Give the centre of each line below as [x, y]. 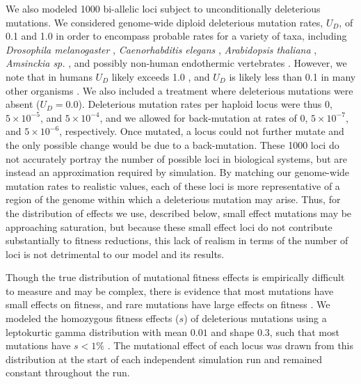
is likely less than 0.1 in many [292, 76]
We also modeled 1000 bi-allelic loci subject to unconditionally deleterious [163, 8]
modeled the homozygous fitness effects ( [93, 318]
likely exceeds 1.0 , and [161, 76]
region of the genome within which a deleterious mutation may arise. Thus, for [173, 199]
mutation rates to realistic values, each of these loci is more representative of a [173, 185]
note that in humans [49, 76]
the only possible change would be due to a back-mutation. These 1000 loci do [173, 144]
